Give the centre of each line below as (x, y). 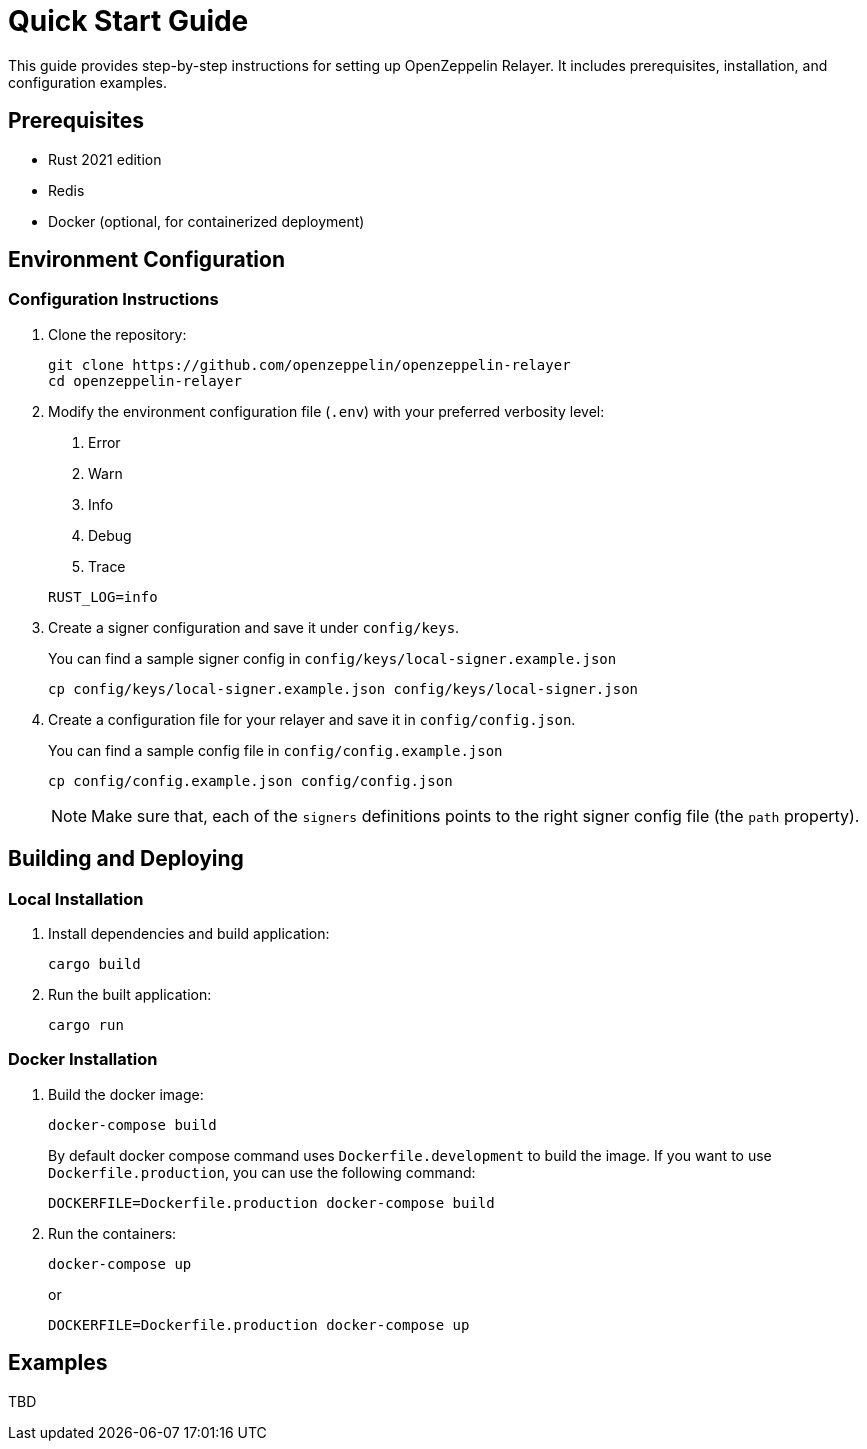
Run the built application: (130, 995)
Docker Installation (83, 1059)
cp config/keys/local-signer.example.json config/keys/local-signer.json (343, 688)
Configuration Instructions (113, 299)
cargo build (94, 964)
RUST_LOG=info (103, 596)
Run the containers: (112, 1233)
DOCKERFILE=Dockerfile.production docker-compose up (259, 1324)
